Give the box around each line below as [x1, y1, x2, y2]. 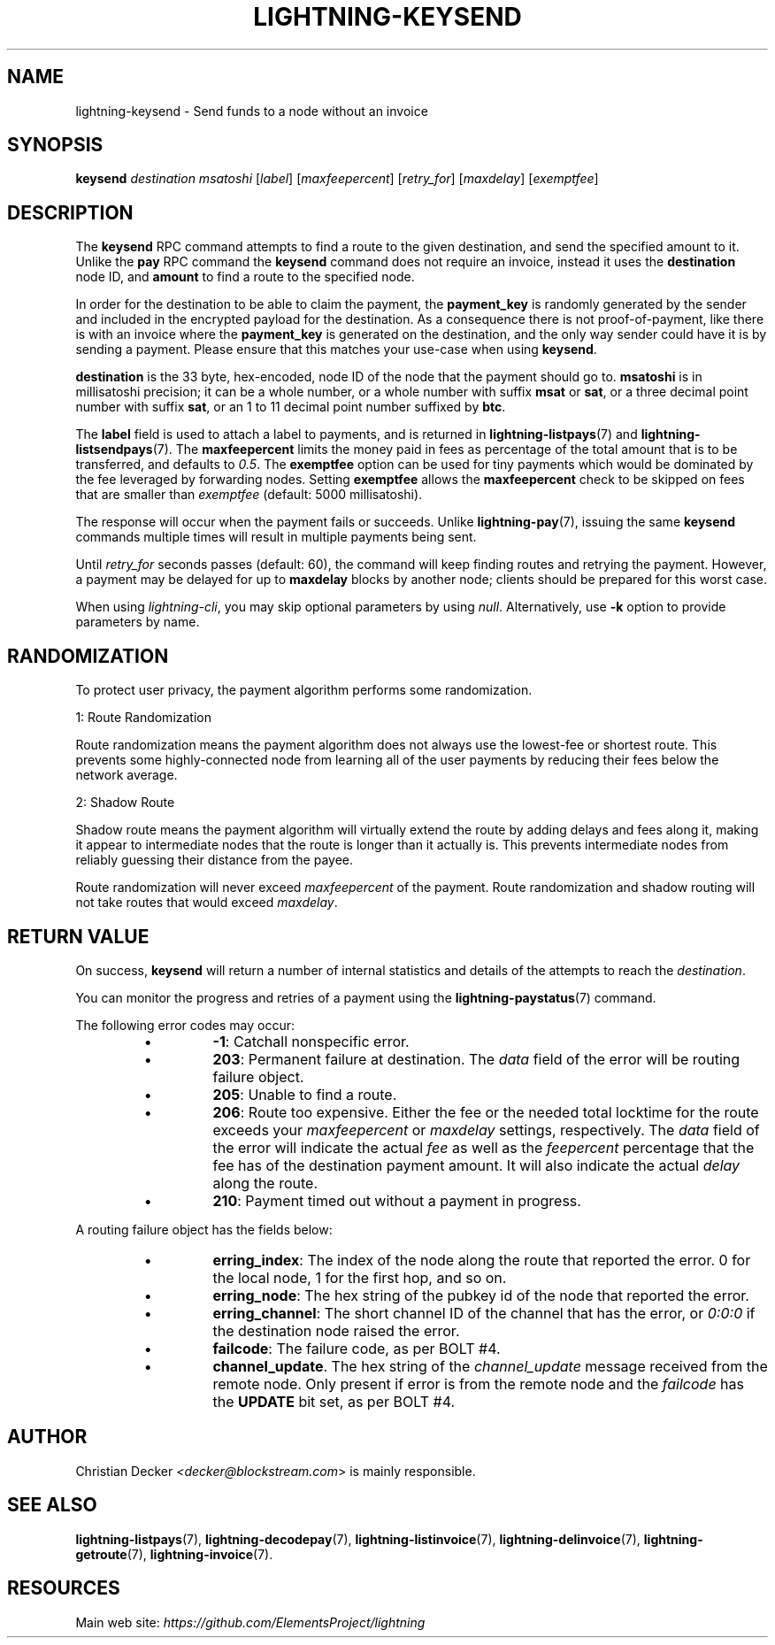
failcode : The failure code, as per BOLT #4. [212, 1339, 501, 1357]
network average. [75, 767, 178, 783]
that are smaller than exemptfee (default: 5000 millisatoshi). [75, 487, 423, 503]
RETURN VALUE [7, 925, 150, 948]
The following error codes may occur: [75, 1017, 295, 1033]
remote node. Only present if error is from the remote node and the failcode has [212, 1374, 744, 1393]
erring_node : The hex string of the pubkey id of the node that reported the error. [212, 1286, 749, 1304]
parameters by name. [75, 614, 200, 630]
